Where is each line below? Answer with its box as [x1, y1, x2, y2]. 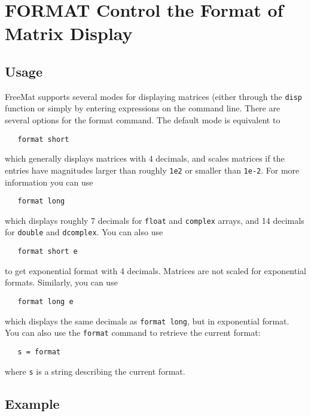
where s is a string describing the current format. [5, 365, 185, 377]
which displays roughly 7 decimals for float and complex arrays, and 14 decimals [5, 214, 304, 226]
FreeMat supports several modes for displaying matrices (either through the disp [5, 90, 303, 102]
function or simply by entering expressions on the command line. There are [5, 102, 280, 114]
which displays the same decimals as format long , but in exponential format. [5, 314, 289, 327]
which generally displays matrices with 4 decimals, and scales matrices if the [5, 152, 285, 165]
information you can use [5, 175, 93, 188]
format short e [17, 247, 78, 256]
